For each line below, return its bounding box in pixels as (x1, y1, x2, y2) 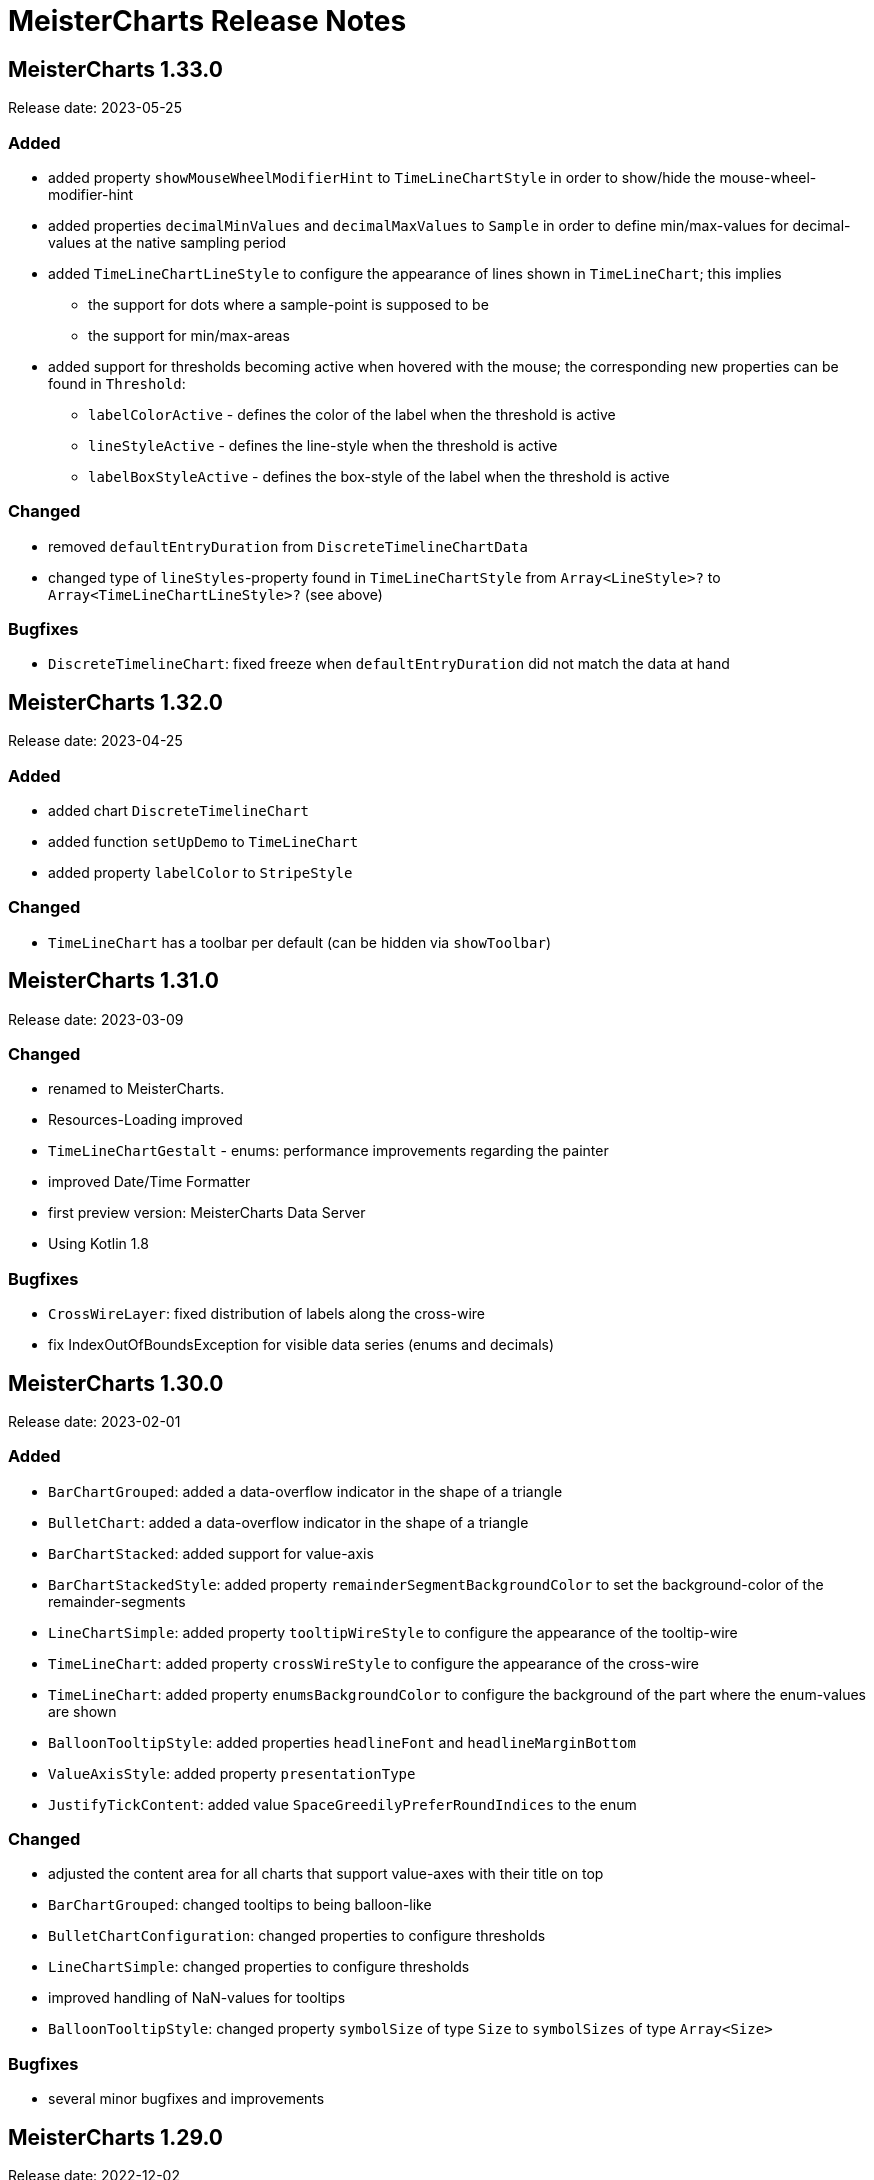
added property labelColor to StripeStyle (48, 864, 353, 882)
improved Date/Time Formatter (48, 1173, 251, 1191)
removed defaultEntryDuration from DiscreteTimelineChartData (48, 537, 528, 555)
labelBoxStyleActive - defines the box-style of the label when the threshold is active (88, 467, 670, 485)
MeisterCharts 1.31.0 (8, 968, 219, 994)
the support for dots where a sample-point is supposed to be (88, 295, 489, 313)
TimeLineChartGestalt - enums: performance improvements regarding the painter (48, 1142, 609, 1160)
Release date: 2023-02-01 (8, 1412, 181, 1430)
